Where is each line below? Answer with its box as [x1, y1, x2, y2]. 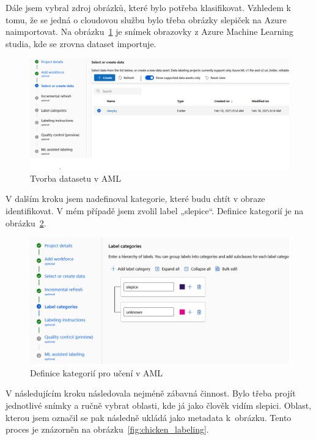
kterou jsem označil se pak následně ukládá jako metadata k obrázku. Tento [6, 411, 292, 423]
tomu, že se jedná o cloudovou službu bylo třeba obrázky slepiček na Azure [6, 13, 287, 26]
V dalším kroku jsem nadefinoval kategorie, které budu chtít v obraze [6, 192, 265, 205]
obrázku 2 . [6, 216, 46, 229]
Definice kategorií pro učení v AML [30, 366, 163, 379]
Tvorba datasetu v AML [30, 171, 121, 184]
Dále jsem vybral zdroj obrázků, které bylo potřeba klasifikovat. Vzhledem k [6, 1, 291, 13]
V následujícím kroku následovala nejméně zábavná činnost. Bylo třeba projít [6, 387, 296, 400]
